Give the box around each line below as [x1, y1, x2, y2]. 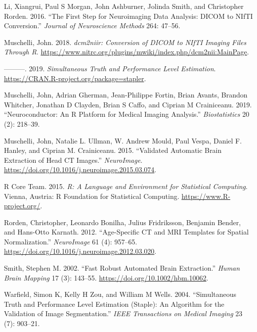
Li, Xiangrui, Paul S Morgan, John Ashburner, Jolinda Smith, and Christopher [4, 1, 244, 11]
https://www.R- [181, 190, 230, 201]
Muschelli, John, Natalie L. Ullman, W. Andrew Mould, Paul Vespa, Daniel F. [4, 135, 242, 145]
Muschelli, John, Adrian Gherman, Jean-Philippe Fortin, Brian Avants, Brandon [4, 90, 248, 100]
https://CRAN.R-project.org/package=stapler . [4, 73, 146, 83]
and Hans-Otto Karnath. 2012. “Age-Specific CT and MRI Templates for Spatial [4, 227, 249, 237]
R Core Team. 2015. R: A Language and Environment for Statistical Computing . [4, 181, 248, 191]
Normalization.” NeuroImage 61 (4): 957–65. [4, 236, 137, 246]
